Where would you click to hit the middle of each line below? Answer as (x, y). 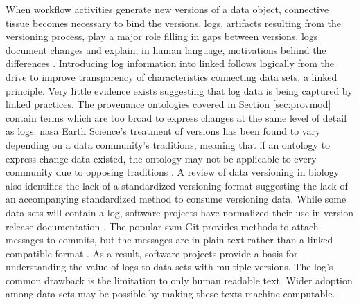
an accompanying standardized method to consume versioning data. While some (176, 199)
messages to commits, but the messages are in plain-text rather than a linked (169, 240)
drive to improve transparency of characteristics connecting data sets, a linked (172, 76)
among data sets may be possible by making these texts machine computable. (170, 294)
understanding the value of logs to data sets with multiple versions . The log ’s (169, 267)
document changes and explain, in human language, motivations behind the (166, 49)
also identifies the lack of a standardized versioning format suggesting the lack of (177, 185)
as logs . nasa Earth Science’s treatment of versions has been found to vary (163, 131)
